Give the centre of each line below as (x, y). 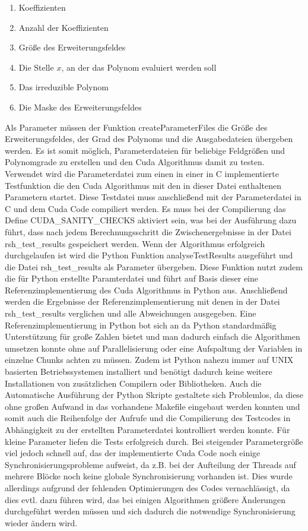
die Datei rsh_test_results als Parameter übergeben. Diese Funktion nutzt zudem (154, 266)
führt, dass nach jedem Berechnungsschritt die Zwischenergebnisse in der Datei (148, 231)
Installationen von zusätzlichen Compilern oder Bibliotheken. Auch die (133, 383)
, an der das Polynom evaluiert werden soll (139, 67)
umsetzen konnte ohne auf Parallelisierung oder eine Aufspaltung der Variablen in (154, 348)
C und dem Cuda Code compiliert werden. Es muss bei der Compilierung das (145, 208)
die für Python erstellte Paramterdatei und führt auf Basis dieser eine (131, 278)
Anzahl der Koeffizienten (63, 27)
